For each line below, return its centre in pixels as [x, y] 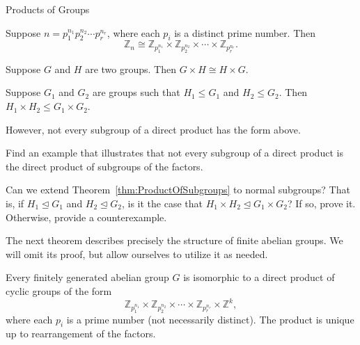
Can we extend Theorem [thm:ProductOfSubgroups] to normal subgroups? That [178, 190]
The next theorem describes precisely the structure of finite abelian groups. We [174, 240]
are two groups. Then [131, 69]
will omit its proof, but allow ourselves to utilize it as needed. [137, 254]
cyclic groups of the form [59, 290]
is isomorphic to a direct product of [259, 277]
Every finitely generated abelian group [87, 277]
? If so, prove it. [321, 203]
